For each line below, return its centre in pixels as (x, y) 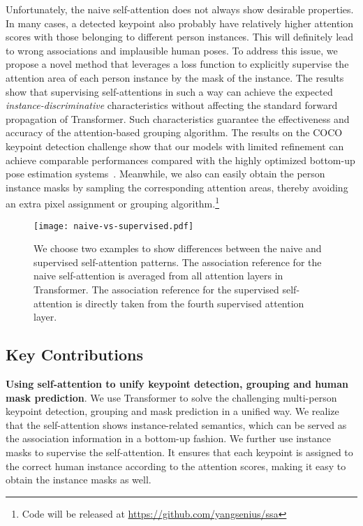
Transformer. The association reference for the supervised (156, 289)
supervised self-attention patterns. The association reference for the (178, 262)
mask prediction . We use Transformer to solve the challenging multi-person (171, 397)
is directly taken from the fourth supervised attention (190, 303)
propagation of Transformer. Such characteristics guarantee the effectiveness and (178, 118)
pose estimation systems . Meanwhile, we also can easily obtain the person (165, 174)
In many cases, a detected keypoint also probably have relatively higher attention (180, 23)
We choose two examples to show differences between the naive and (178, 248)
